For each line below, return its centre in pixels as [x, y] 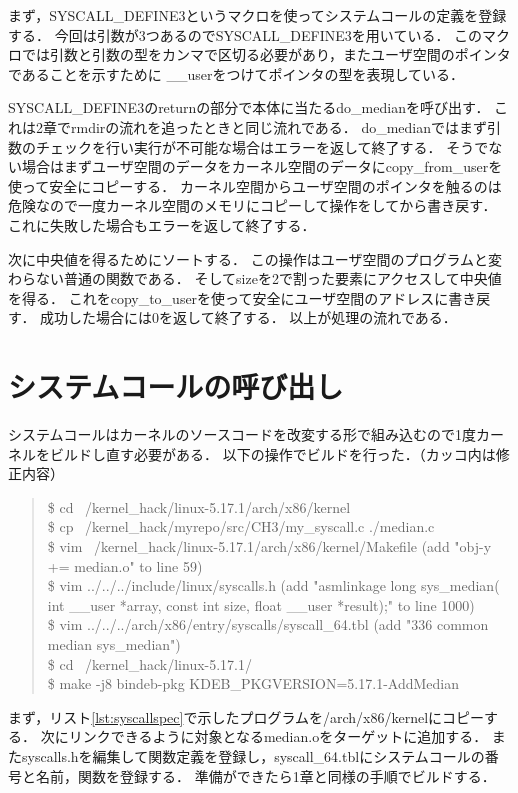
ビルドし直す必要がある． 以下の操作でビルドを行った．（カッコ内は [272, 453]
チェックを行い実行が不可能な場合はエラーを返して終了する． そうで [262, 146]
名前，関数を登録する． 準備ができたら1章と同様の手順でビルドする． [265, 775]
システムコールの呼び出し [176, 386]
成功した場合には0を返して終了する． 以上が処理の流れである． [248, 317]
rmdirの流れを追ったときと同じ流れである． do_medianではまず [279, 126]
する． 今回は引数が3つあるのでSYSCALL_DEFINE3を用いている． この [245, 34]
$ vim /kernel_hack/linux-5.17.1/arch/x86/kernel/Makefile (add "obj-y [269, 546]
